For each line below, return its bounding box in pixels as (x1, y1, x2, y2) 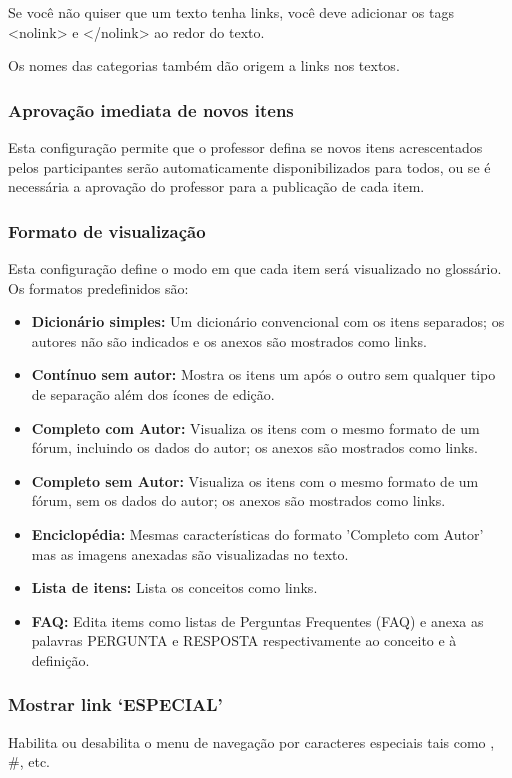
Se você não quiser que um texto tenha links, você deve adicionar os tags (8, 2, 455, 22)
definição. (31, 649, 90, 670)
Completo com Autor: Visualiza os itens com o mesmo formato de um (31, 417, 480, 438)
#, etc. (8, 751, 50, 772)
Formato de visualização (8, 218, 206, 243)
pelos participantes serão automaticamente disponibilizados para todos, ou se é (8, 156, 491, 177)
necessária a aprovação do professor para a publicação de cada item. (8, 176, 425, 197)
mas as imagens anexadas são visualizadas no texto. (31, 543, 349, 564)
